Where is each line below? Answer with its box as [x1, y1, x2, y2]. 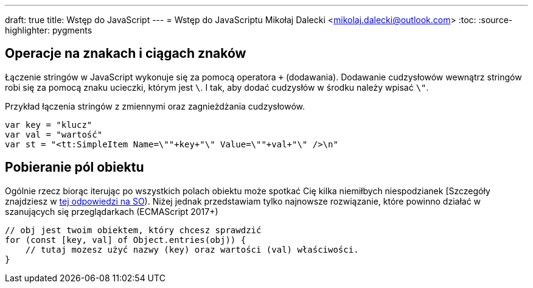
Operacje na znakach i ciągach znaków [5, 46, 246, 61]
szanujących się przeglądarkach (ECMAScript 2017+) [5, 206, 218, 217]
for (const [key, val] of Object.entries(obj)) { [5, 234, 246, 245]
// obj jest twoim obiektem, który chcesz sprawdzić [5, 225, 262, 235]
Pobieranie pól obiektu [5, 160, 144, 175]
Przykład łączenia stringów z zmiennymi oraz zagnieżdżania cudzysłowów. [5, 100, 305, 111]
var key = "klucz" [5, 119, 92, 130]
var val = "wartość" [5, 129, 103, 139]
